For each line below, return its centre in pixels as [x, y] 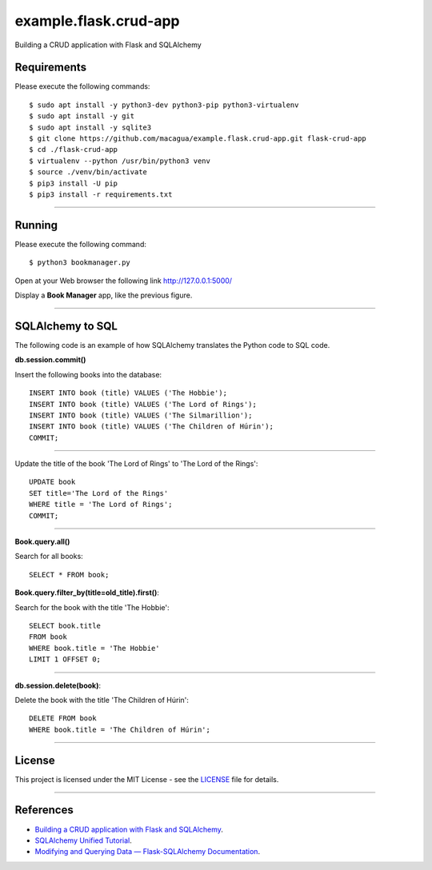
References [44, 810]
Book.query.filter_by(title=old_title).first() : [87, 593]
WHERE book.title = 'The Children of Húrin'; [120, 729]
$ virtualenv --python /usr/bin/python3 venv [120, 161]
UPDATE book [52, 482]
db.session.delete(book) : [58, 685]
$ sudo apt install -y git [82, 116]
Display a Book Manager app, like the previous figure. [104, 295]
